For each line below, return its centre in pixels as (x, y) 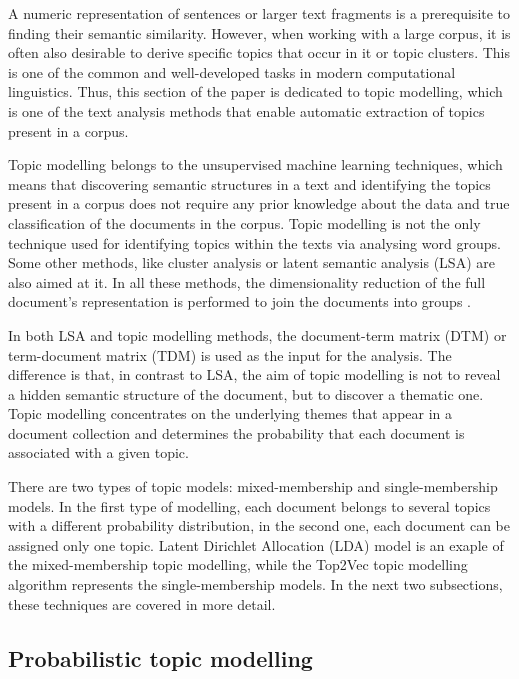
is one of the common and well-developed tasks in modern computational (232, 71)
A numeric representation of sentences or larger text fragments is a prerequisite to (259, 13)
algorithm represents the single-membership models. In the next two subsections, (255, 584)
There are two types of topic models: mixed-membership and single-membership (253, 486)
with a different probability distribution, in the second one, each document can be (259, 525)
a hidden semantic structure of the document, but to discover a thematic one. (246, 393)
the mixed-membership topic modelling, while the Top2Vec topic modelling (238, 564)
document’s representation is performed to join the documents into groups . (239, 301)
